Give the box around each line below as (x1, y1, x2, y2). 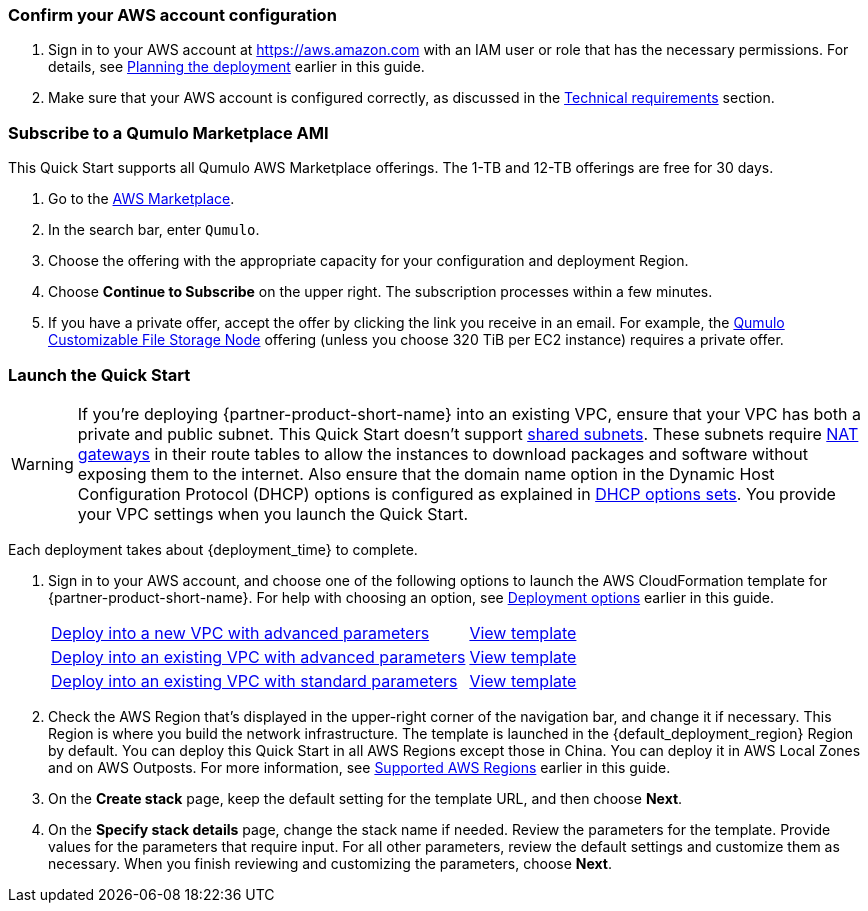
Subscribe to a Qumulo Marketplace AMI (8, 122, 329, 143)
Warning (11, 453, 74, 474)
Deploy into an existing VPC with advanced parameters (51, 646, 466, 667)
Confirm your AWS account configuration (8, 5, 337, 25)
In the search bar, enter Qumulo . (48, 221, 260, 239)
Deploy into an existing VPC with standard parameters (51, 670, 458, 691)
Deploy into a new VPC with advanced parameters (51, 622, 430, 643)
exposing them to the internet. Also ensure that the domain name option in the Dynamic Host (77, 463, 775, 484)
